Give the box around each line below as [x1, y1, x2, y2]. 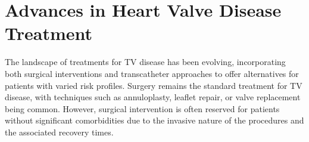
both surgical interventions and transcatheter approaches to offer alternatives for [5, 67, 299, 79]
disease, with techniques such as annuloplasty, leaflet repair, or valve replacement [5, 91, 301, 103]
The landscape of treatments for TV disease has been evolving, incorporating [5, 55, 286, 68]
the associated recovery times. [5, 125, 114, 138]
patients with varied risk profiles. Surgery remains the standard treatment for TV [5, 79, 302, 91]
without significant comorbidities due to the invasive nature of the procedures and [5, 114, 304, 126]
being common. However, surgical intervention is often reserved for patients [5, 102, 280, 115]
